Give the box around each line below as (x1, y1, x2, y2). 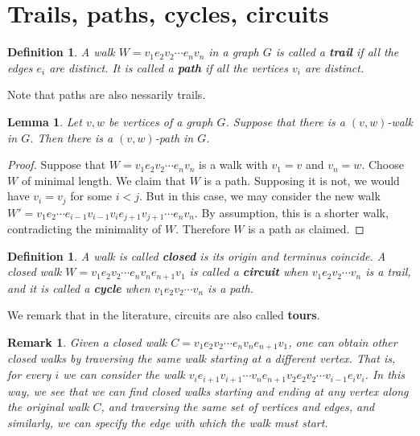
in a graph (208, 43, 259, 60)
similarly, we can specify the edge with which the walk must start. (7, 413, 328, 430)
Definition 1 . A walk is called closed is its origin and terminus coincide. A (7, 247, 386, 264)
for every (7, 366, 51, 383)
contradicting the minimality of (7, 220, 162, 237)
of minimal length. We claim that (21, 171, 187, 188)
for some (70, 187, 113, 204)
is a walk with (199, 156, 268, 173)
